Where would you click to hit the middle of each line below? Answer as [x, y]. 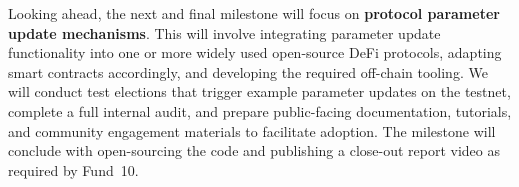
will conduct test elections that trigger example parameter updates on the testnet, [259, 91]
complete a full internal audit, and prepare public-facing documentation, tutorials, [260, 110]
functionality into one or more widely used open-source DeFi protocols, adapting [255, 52]
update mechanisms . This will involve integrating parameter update [224, 32]
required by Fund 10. [73, 169]
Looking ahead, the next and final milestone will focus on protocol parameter [254, 13]
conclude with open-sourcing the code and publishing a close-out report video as [254, 150]
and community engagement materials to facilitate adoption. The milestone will [252, 130]
